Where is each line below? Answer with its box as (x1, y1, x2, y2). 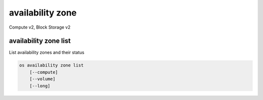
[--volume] (29, 76, 56, 82)
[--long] (29, 83, 51, 88)
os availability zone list (19, 63, 84, 68)
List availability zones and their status (9, 50, 85, 55)
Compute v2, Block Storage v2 (9, 24, 71, 30)
